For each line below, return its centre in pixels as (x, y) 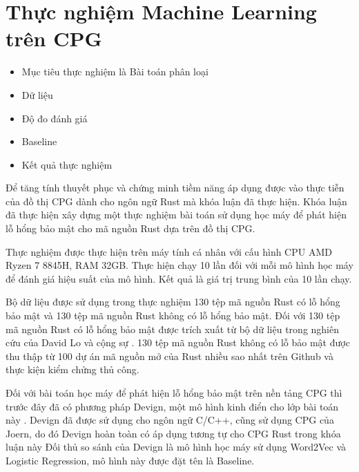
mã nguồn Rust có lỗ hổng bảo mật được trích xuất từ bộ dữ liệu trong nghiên (172, 329)
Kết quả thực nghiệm (67, 164)
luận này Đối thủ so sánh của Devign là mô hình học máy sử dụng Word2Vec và (176, 447)
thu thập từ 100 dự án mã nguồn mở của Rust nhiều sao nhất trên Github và (169, 356)
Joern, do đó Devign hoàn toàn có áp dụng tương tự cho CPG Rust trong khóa (173, 433)
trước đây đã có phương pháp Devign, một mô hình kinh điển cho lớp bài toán (172, 406)
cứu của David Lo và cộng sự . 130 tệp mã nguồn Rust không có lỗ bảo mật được (178, 342)
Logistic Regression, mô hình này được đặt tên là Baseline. (130, 460)
